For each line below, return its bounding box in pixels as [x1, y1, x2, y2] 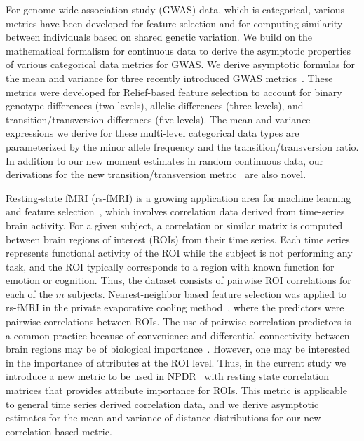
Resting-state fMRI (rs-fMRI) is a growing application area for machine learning [6, 190, 351, 205]
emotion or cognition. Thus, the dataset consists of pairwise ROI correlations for [6, 273, 351, 287]
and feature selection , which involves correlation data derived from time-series [6, 204, 345, 219]
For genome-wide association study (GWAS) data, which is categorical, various [6, 2, 345, 16]
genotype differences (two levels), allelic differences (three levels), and [6, 98, 304, 113]
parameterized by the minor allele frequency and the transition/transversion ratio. [6, 139, 359, 154]
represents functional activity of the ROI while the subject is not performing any [6, 245, 353, 260]
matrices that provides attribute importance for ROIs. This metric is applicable [6, 383, 347, 398]
